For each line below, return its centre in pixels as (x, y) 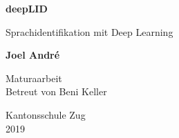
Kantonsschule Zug (46, 114)
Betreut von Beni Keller (56, 91)
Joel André (33, 55)
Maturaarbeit (34, 78)
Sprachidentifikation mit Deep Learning (89, 31)
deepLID (27, 8)
